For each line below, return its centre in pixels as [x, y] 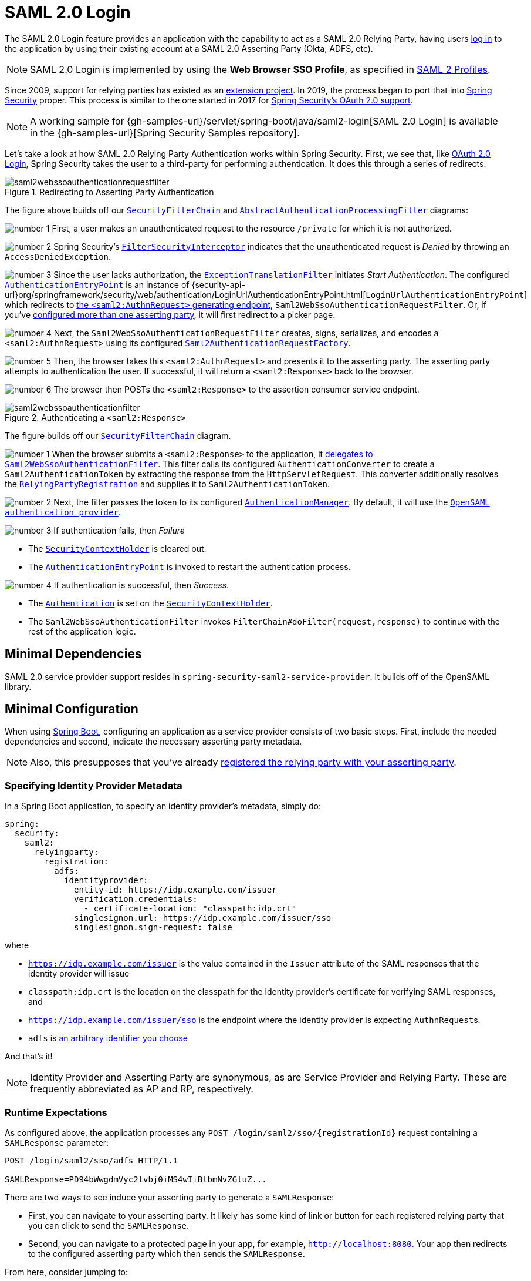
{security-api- [218, 284]
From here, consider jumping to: [67, 1272]
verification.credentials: [136, 899]
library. [18, 686]
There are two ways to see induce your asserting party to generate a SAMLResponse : [170, 1197]
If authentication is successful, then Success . [141, 585]
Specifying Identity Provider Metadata [94, 785]
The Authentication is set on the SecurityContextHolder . [150, 603]
